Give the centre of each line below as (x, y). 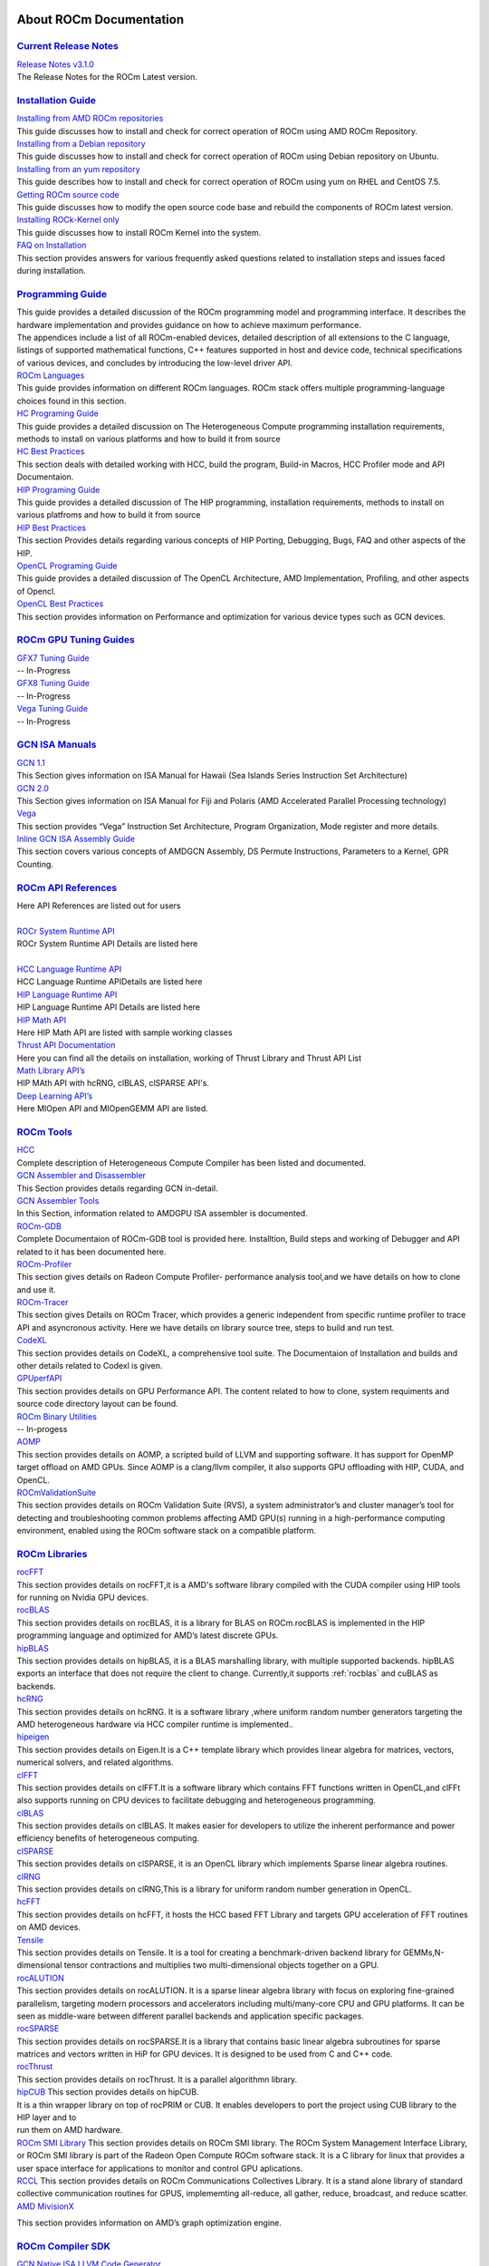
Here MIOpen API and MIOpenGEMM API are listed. (112, 1109)
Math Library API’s (51, 1070)
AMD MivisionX (45, 2206)
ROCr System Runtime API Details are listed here (107, 944)
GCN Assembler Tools (58, 1200)
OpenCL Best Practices (60, 604)
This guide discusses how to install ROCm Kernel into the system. (139, 232)
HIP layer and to (47, 2117)
